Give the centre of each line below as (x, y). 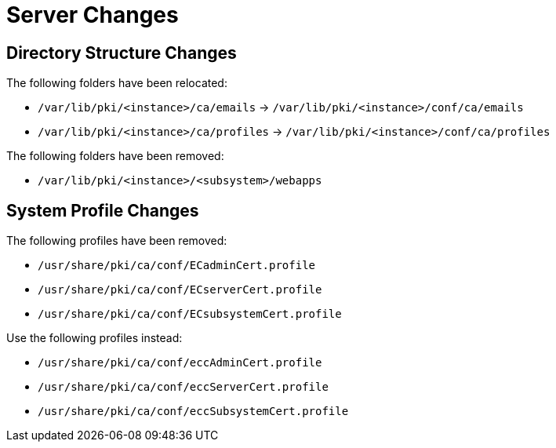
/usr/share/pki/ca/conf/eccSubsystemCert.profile (193, 412)
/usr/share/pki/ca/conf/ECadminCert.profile (177, 266)
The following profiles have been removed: (117, 241)
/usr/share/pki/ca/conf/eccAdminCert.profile (180, 363)
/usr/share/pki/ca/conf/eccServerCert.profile (183, 387)
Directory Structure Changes (122, 53)
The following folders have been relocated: (117, 83)
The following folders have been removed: (115, 156)
